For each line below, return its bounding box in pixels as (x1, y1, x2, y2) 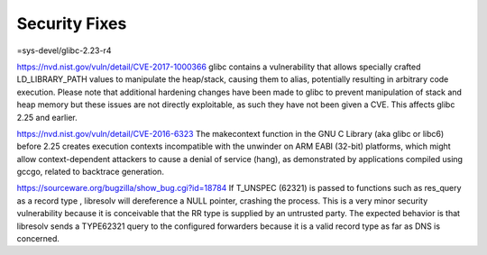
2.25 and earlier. (16, 112, 78, 123)
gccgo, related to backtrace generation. (16, 167, 164, 178)
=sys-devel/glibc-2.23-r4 (16, 45, 112, 56)
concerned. (16, 233, 60, 244)
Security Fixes (16, 14, 127, 33)
